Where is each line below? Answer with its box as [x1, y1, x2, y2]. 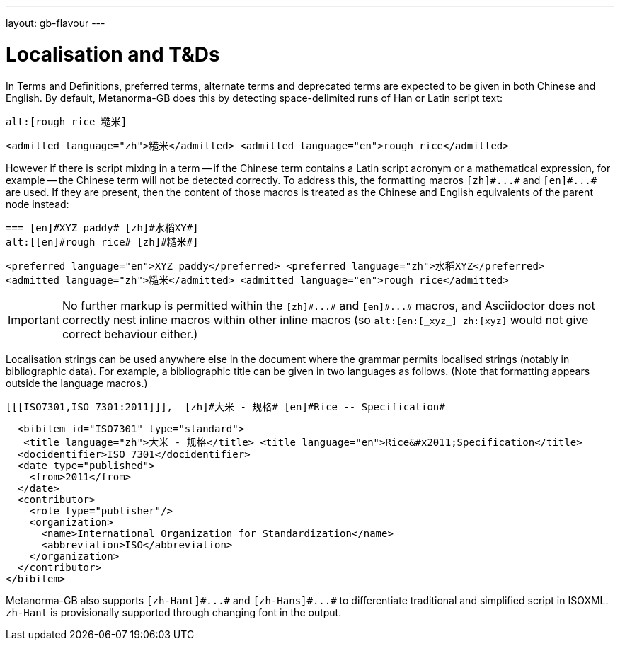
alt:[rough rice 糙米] [6, 115, 127, 127]
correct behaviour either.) [62, 326, 198, 341]
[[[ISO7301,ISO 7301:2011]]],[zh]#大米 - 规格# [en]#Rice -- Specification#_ [6, 400, 452, 413]
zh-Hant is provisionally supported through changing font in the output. [6, 606, 342, 618]
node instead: [6, 197, 69, 210]
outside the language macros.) [6, 376, 148, 389]
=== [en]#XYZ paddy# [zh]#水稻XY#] [6, 221, 199, 233]
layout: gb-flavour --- [6, 17, 105, 29]
